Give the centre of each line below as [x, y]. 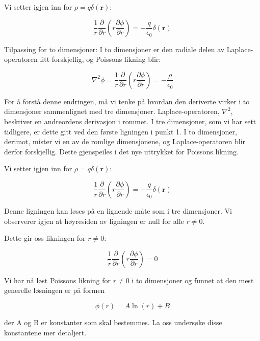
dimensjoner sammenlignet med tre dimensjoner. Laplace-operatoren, [112, 111]
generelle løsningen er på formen [55, 290]
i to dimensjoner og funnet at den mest [193, 280]
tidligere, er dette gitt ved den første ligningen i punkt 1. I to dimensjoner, [121, 131]
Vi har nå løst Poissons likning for [58, 280]
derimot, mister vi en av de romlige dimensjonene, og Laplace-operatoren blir [125, 141]
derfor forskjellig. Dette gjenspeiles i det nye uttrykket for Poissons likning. [121, 151]
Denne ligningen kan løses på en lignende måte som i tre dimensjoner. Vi [118, 210]
